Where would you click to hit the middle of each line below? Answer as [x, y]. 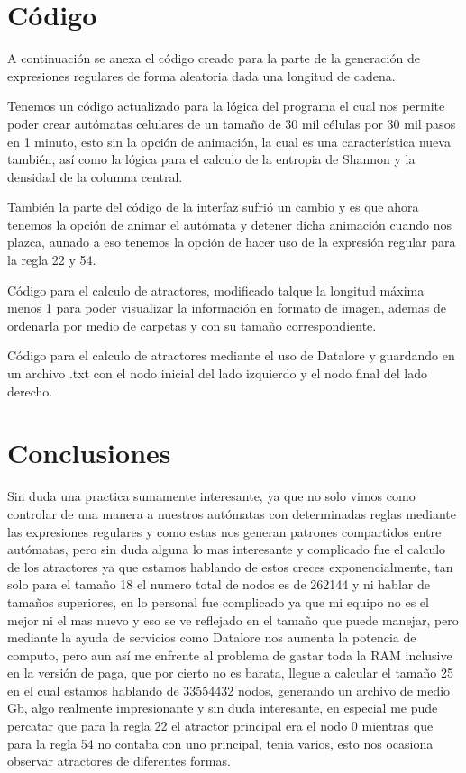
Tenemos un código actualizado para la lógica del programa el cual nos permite [226, 106]
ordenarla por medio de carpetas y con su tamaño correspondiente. [192, 325]
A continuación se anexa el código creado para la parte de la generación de [214, 58]
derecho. [30, 391]
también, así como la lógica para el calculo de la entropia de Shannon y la [211, 159]
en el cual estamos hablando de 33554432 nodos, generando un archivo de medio [229, 690]
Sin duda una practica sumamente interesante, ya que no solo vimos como [211, 496]
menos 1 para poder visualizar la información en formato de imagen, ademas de [227, 308]
